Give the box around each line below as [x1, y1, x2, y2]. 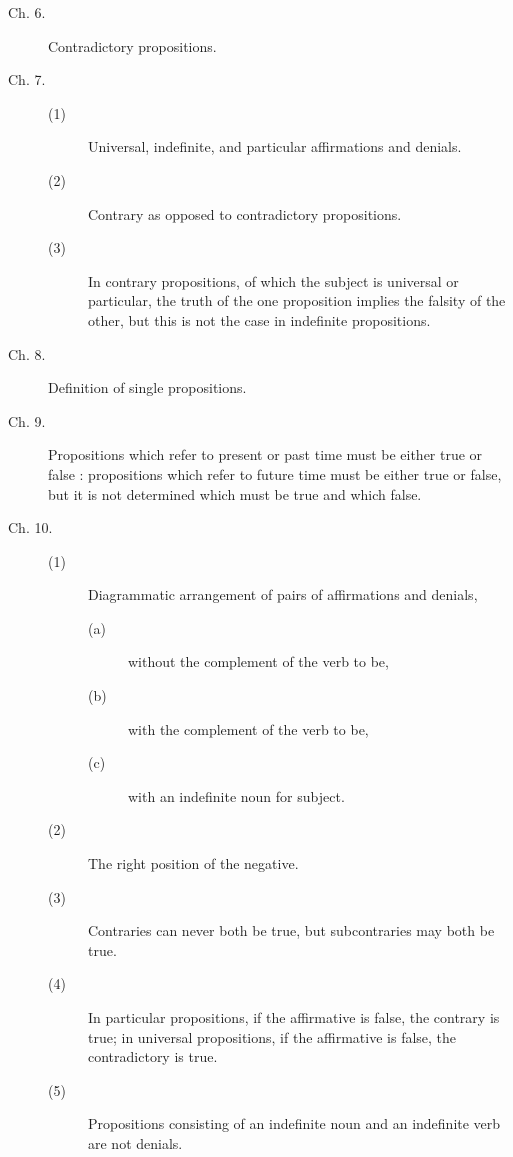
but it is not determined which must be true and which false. [48, 483, 422, 504]
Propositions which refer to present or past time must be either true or [48, 444, 483, 465]
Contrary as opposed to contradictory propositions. [88, 203, 402, 224]
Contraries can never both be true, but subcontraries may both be [88, 920, 495, 941]
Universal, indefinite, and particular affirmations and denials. [88, 136, 462, 157]
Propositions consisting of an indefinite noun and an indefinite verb [88, 1113, 501, 1134]
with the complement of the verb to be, [128, 718, 369, 739]
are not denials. [88, 1132, 183, 1153]
